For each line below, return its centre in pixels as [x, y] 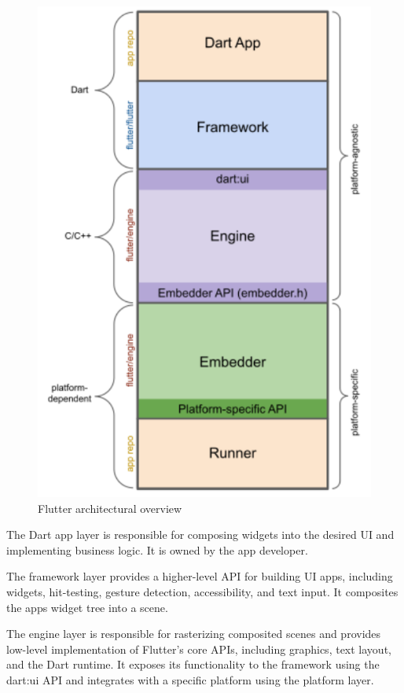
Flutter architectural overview [110, 508]
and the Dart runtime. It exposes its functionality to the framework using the [193, 664]
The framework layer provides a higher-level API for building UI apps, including [200, 576]
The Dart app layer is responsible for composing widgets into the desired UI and [200, 534]
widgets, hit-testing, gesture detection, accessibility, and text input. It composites [202, 591]
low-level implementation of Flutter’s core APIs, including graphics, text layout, [199, 649]
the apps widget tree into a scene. [87, 607]
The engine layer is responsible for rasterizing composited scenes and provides [194, 634]
